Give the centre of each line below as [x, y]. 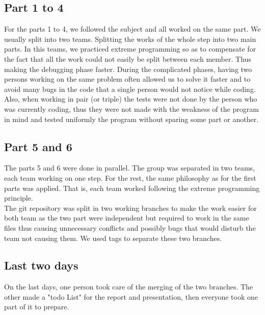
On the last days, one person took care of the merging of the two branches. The [129, 287]
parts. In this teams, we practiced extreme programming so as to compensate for [130, 49]
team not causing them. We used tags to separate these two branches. [113, 238]
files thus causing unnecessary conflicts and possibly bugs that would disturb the [130, 227]
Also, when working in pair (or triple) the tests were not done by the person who [131, 99]
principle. [19, 198]
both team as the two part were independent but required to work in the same [127, 218]
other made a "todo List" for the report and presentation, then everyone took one [131, 296]
